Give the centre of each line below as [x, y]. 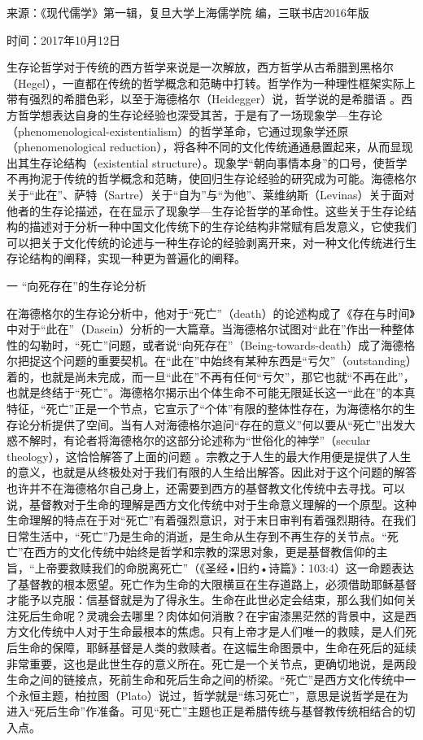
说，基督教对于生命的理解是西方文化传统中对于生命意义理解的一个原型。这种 [211, 504]
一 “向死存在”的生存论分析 [76, 285]
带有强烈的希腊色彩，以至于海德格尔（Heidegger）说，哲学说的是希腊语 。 [204, 99]
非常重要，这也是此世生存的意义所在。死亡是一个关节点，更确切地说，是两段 [211, 663]
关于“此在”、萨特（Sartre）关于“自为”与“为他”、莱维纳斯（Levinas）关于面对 [211, 194]
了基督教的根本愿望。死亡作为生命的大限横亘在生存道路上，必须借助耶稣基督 [211, 583]
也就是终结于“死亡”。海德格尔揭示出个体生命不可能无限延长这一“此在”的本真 [211, 392]
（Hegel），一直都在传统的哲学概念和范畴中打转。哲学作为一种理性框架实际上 [211, 83]
